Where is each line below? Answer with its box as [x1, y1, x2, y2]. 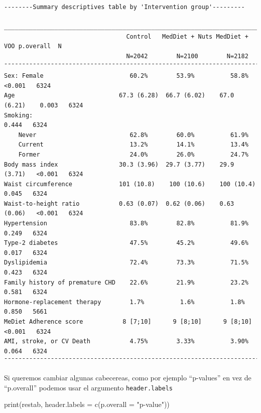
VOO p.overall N [4, 43, 62, 50]
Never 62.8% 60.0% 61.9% [18, 131, 248, 139]
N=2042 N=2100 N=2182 [126, 52, 248, 60]
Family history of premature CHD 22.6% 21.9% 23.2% [4, 279, 248, 286]
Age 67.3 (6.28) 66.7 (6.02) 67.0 [4, 92, 234, 99]
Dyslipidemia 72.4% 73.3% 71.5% [4, 259, 248, 266]
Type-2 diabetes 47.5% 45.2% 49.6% [4, 239, 248, 247]
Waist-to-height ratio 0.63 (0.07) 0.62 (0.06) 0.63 [4, 200, 234, 207]
